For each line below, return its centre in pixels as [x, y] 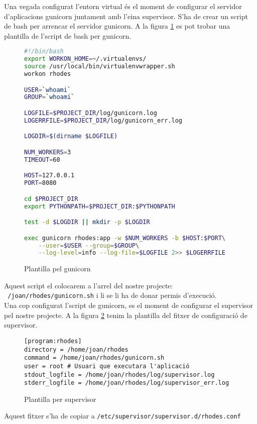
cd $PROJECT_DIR [51, 199]
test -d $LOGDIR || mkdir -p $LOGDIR [87, 222]
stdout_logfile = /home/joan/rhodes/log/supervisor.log [119, 375]
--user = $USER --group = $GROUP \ [89, 245]
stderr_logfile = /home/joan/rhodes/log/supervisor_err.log [127, 383]
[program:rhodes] [53, 341]
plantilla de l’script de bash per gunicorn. [68, 35]
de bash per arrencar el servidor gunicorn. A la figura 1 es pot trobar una [117, 26]
